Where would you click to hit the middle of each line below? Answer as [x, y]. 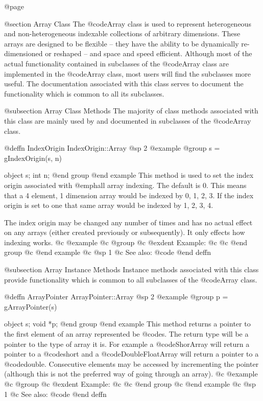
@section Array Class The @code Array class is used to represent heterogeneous [128, 23]
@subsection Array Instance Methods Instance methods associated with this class [131, 269]
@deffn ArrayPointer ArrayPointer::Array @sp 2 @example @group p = [116, 297]
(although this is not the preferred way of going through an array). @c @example [131, 374]
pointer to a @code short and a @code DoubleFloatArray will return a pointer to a [131, 354]
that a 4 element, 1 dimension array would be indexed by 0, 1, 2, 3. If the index [129, 195]
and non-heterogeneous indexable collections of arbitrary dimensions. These [122, 33]
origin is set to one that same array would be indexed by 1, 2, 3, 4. [109, 205]
